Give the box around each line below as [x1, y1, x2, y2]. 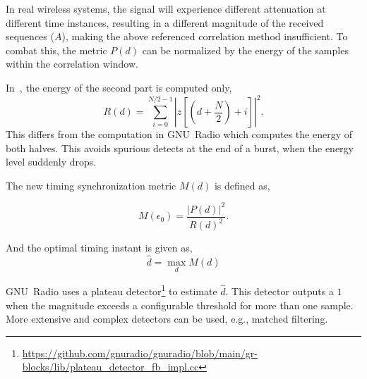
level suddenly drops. [6, 154, 97, 169]
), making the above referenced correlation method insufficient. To [61, 29, 348, 44]
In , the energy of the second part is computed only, [6, 80, 232, 94]
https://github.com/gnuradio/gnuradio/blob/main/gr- [22, 345, 258, 360]
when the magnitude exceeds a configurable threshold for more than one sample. [6, 297, 354, 312]
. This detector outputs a [225, 284, 334, 299]
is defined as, [214, 178, 270, 192]
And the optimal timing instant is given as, [6, 240, 193, 255]
